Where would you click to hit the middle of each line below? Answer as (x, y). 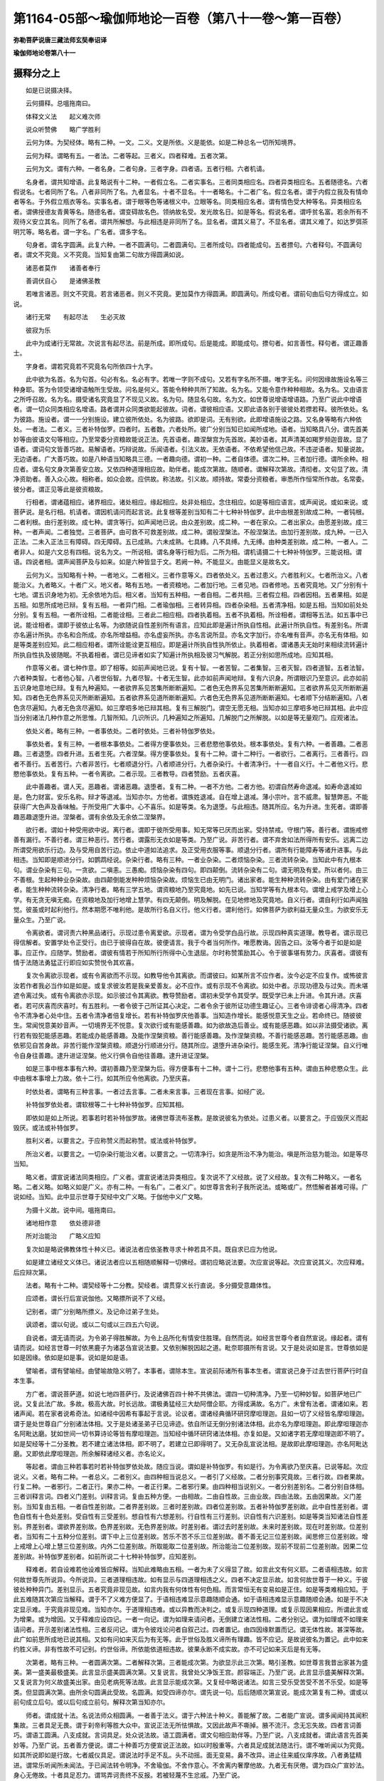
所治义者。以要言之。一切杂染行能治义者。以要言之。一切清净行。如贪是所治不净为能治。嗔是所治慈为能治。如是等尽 (197, 1153)
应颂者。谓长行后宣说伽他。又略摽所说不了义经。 (97, 1298)
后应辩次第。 (32, 1272)
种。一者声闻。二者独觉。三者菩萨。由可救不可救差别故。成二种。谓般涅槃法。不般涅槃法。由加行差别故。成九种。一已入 (191, 532)
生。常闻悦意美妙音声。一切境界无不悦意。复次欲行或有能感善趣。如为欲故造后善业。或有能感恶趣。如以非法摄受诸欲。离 (191, 1025)
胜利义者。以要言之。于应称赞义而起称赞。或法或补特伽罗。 (113, 1141)
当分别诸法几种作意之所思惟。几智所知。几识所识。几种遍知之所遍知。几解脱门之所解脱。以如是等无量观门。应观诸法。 (187, 718)
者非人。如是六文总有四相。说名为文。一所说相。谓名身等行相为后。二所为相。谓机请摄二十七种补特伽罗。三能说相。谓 (187, 551)
